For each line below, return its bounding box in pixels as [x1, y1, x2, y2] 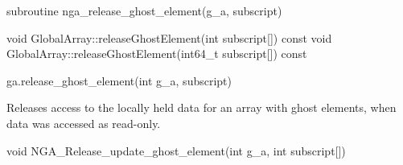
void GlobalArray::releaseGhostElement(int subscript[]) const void [6, 29, 332, 46]
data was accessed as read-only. [6, 114, 161, 131]
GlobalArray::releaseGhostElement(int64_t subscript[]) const [6, 45, 307, 62]
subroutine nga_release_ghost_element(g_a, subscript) [6, 2, 282, 19]
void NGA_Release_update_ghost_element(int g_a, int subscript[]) [6, 142, 346, 159]
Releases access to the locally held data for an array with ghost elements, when [6, 99, 397, 116]
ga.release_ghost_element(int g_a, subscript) [6, 72, 232, 89]
